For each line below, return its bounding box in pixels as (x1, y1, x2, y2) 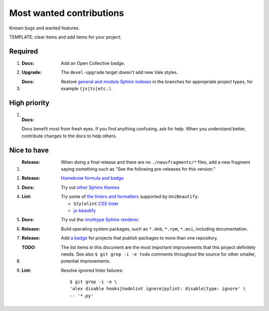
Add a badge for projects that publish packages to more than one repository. (61, 235, 219, 241)
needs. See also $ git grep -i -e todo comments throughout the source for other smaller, (61, 251, 256, 257)
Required (9, 47, 38, 55)
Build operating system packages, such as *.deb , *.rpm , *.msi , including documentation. (61, 226, 249, 232)
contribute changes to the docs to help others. (21, 133, 117, 139)
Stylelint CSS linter (73, 200, 119, 207)
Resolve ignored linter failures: (61, 267, 124, 273)
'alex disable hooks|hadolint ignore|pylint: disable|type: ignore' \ (70, 286, 246, 292)
